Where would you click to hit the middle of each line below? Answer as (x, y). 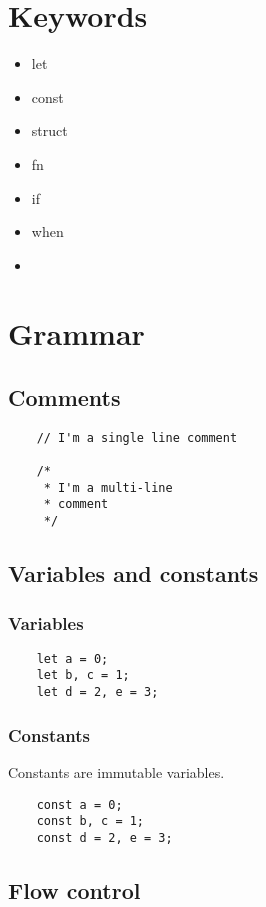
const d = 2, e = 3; (104, 837)
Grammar (76, 333)
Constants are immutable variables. (116, 771)
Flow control (74, 889)
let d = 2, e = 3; (97, 692)
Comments (64, 397)
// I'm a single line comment (137, 437)
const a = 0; (79, 804)
